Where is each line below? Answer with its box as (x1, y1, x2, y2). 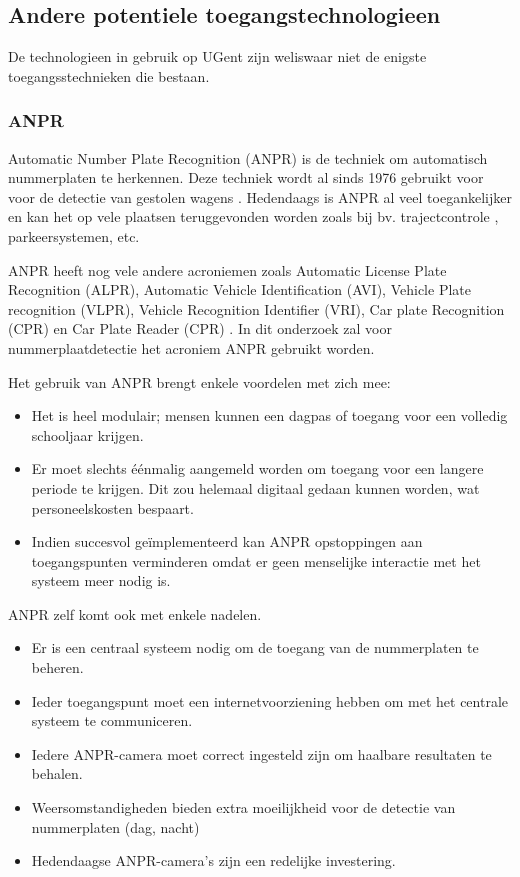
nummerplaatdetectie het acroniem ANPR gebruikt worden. (8, 337, 375, 358)
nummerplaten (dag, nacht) (31, 816, 200, 837)
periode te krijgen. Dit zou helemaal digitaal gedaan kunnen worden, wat (31, 477, 480, 498)
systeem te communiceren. (31, 710, 193, 731)
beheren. (31, 657, 84, 678)
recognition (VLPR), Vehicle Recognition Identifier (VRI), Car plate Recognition (8, 298, 505, 319)
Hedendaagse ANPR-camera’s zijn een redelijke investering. (31, 850, 396, 871)
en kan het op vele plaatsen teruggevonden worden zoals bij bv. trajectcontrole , (8, 206, 499, 227)
